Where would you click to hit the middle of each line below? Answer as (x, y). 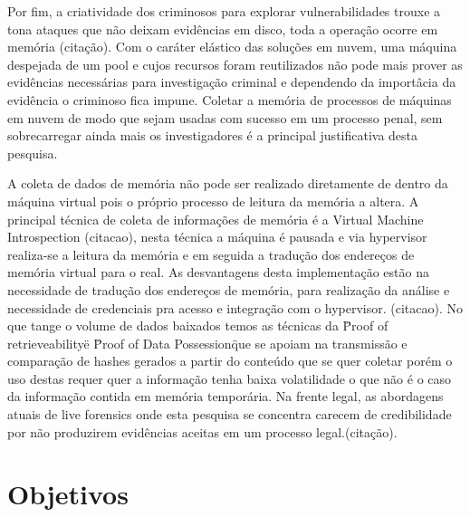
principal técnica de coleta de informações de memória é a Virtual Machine (216, 219)
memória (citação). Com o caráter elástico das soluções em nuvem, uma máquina (232, 47)
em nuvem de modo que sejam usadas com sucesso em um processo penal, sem (225, 117)
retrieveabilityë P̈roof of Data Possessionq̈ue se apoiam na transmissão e (207, 343)
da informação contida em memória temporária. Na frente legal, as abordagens (225, 396)
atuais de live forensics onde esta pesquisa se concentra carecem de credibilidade (230, 414)
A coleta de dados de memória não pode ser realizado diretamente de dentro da (228, 183)
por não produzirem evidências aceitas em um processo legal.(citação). (202, 431)
